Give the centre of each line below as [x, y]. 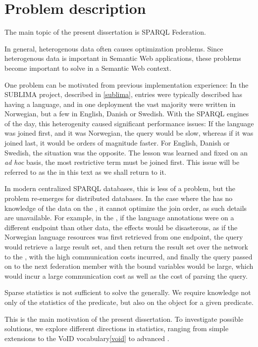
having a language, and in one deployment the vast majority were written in [120, 104]
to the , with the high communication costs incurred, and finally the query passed [129, 256]
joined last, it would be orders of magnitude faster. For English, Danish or [117, 143]
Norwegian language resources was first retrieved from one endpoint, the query [124, 237]
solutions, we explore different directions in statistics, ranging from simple [117, 328]
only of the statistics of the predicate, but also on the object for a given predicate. [129, 302]
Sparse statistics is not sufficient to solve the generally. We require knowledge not [128, 292]
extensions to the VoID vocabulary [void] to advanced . [87, 338]
